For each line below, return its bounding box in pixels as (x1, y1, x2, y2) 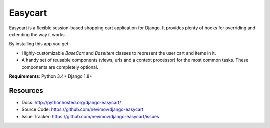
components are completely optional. (21, 64, 98, 70)
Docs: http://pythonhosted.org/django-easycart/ (21, 99, 121, 105)
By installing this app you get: (9, 41, 70, 47)
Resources (9, 86, 43, 95)
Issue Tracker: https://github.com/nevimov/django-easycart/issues (21, 113, 159, 119)
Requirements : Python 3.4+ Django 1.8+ (9, 73, 93, 79)
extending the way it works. (9, 31, 66, 37)
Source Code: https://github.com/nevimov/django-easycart (21, 106, 144, 112)
